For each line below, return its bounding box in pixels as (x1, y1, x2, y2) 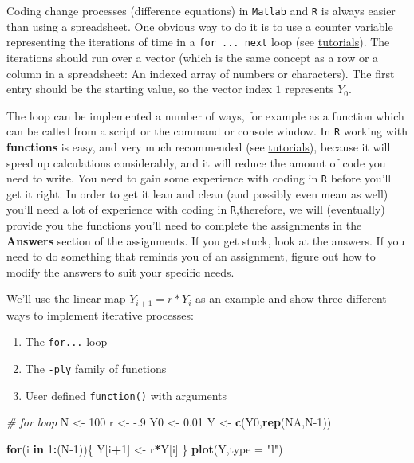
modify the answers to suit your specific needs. (6, 263, 235, 280)
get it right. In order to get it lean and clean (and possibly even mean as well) (6, 185, 388, 202)
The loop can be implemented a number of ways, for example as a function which (6, 107, 404, 124)
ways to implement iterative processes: (6, 306, 194, 323)
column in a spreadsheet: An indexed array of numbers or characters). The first (6, 65, 395, 81)
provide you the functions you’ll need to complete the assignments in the (6, 217, 362, 233)
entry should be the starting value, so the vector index (6, 80, 272, 97)
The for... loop (25, 333, 108, 350)
